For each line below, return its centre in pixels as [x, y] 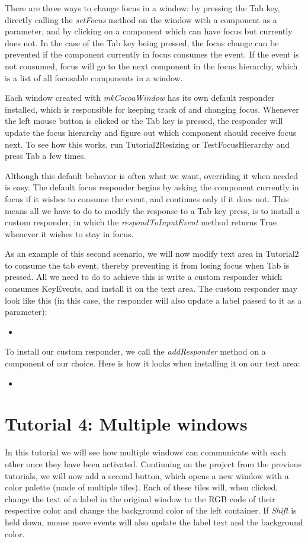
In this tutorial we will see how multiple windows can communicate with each [146, 452]
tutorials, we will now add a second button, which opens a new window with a [147, 475]
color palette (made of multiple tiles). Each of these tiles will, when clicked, [142, 487]
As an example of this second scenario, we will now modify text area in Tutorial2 [152, 254]
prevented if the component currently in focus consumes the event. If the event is [152, 54]
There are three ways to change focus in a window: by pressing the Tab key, [142, 8]
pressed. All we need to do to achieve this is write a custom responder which [144, 277]
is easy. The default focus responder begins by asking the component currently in [152, 187]
